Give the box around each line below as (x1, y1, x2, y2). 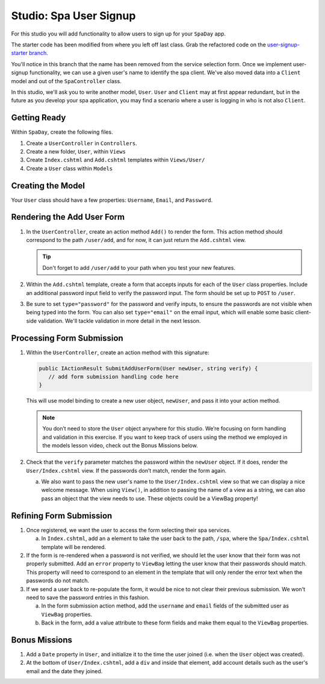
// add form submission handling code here (48, 373, 179, 380)
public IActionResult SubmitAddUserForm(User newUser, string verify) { (39, 365, 258, 372)
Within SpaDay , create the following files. (11, 128, 114, 135)
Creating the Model (11, 181, 85, 191)
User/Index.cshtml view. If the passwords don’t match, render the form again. (26, 467, 227, 474)
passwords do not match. (26, 577, 90, 584)
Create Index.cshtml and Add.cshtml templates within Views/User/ (26, 157, 205, 164)
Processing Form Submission (11, 333, 123, 343)
